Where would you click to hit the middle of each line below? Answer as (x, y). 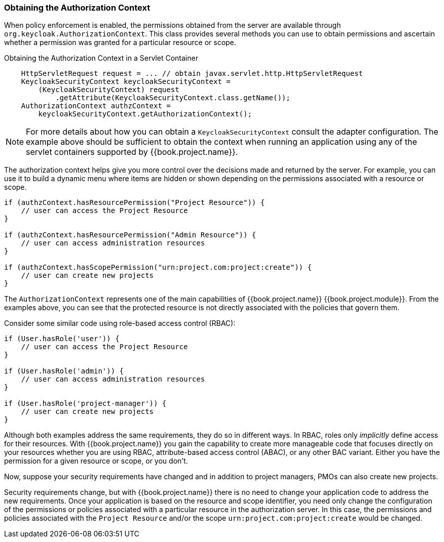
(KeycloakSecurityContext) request (109, 90)
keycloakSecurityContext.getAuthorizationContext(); (145, 114)
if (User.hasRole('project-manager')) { (85, 404)
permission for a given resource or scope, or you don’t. (96, 461)
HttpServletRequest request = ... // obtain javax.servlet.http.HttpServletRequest (192, 74)
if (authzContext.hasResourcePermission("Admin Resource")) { (130, 235)
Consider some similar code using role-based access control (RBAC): (120, 323)
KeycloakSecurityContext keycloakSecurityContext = (126, 82)
